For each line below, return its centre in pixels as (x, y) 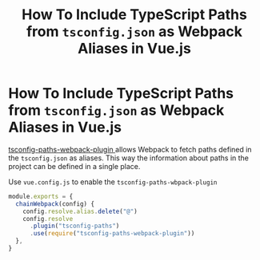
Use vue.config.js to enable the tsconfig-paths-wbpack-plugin (113, 182)
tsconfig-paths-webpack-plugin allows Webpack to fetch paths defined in (130, 149)
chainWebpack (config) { (55, 204)
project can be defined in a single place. (74, 166)
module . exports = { (41, 196)
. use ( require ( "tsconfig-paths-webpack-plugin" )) (112, 234)
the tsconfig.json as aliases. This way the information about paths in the (129, 158)
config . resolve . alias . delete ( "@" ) (80, 211)
